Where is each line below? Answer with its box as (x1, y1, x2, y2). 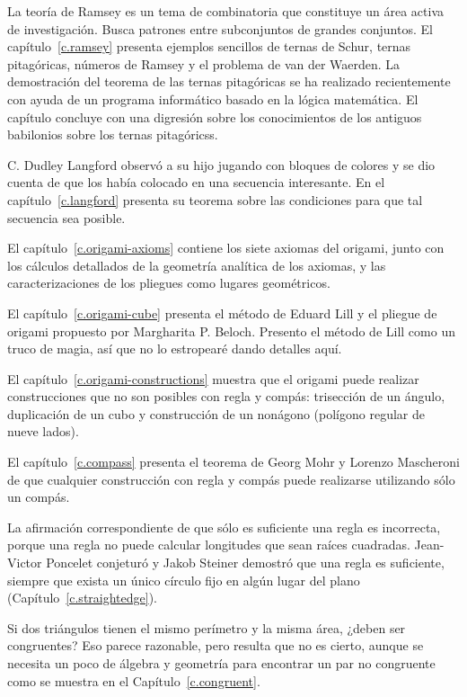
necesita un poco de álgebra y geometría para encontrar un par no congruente (7, 654, 436, 672)
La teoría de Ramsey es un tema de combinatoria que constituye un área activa (7, 2, 445, 20)
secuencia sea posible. (7, 208, 126, 227)
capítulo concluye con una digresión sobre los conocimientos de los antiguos (7, 107, 422, 126)
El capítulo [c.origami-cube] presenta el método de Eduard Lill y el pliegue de (7, 303, 437, 322)
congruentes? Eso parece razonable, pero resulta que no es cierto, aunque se (7, 636, 424, 655)
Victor (7, 553, 42, 572)
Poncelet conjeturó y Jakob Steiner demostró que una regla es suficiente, (46, 553, 445, 572)
